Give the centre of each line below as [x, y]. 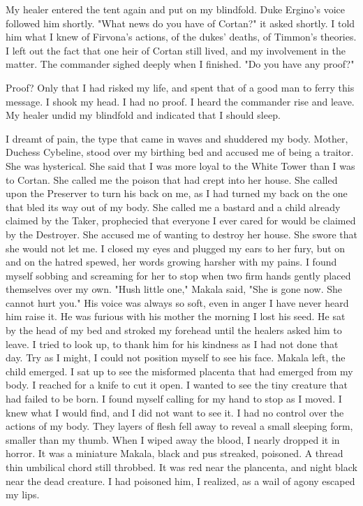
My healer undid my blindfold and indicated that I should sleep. [143, 115]
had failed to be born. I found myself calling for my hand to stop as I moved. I [174, 399]
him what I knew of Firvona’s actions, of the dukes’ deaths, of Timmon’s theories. [181, 37]
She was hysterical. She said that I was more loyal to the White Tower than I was [180, 165]
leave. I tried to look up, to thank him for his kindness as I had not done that [172, 344]
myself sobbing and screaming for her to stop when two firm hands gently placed [178, 275]
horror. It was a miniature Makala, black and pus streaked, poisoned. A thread [175, 453]
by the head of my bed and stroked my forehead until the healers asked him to [174, 330]
